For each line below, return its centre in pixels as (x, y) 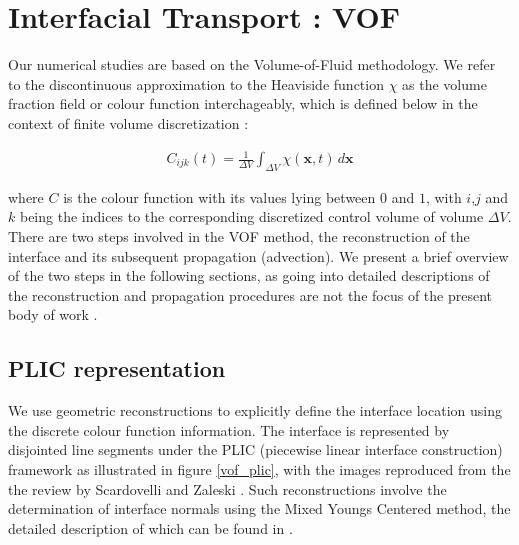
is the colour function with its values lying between (219, 196)
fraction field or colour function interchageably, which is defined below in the (243, 103)
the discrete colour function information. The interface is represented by (229, 429)
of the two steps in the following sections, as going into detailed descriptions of (249, 275)
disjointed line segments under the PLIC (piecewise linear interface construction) (255, 449)
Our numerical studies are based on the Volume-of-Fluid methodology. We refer (252, 64)
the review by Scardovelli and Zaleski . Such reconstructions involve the (227, 488)
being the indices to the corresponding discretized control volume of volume (251, 216)
